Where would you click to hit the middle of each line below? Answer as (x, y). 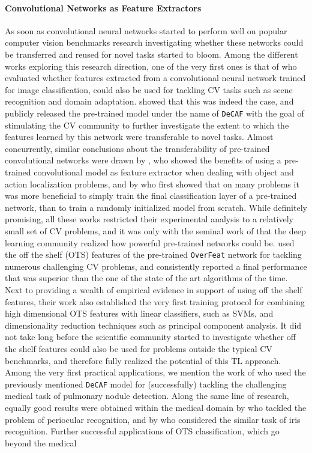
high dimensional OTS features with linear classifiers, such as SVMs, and (139, 313)
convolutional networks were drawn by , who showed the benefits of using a (143, 160)
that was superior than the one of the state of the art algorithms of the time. (146, 278)
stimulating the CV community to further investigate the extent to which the (147, 125)
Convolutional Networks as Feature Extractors (103, 8)
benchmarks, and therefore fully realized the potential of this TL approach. (143, 360)
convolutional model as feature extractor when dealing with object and (164, 172)
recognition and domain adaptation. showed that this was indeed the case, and (149, 101)
